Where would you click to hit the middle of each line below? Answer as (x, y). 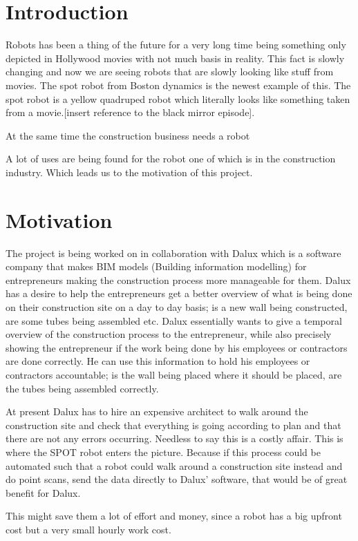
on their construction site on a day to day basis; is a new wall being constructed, (177, 306)
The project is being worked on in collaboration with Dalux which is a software (173, 253)
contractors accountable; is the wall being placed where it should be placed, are (174, 374)
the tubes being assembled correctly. (82, 388)
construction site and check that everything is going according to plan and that (173, 425)
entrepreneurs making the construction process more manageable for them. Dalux (178, 279)
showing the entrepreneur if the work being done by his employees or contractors (177, 347)
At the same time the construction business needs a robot (128, 135)
